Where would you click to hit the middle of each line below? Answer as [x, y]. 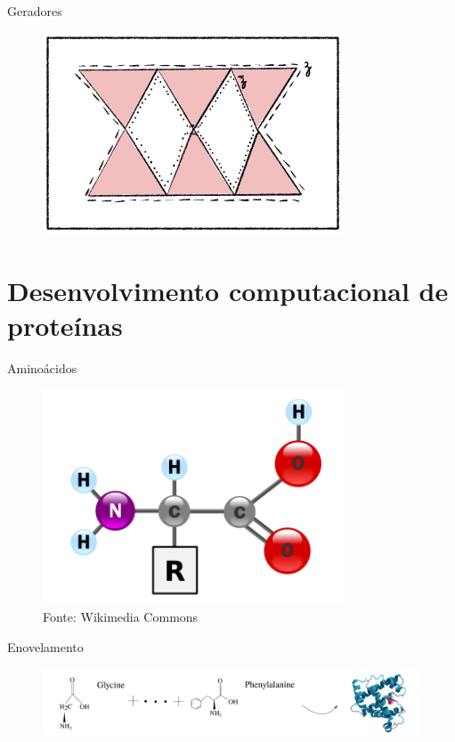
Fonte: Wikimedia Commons [121, 617]
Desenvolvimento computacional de [228, 290]
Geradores [35, 11]
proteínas [65, 325]
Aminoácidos [42, 367]
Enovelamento [45, 646]
